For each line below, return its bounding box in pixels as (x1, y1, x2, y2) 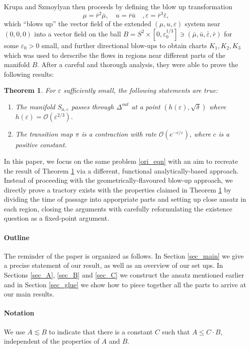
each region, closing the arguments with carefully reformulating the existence (4, 203, 233, 213)
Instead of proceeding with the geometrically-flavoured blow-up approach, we (4, 175, 233, 185)
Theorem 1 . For (4, 85, 56, 95)
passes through (71, 101, 114, 111)
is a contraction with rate (82, 129, 157, 139)
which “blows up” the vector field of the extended (4, 18, 151, 29)
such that (162, 326, 190, 336)
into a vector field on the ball (34, 28, 121, 38)
